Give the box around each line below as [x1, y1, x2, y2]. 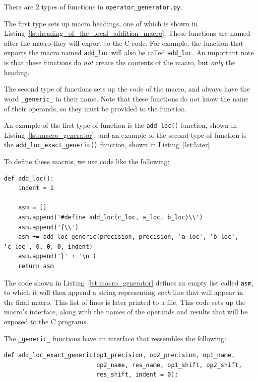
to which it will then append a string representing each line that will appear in [4, 287, 243, 297]
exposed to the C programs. [4, 316, 88, 326]
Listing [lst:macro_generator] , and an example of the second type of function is [4, 129, 247, 140]
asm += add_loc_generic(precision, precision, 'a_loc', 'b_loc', [18, 233, 239, 241]
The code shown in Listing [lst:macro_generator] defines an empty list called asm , [4, 277, 254, 287]
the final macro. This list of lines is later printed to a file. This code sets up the [4, 296, 246, 307]
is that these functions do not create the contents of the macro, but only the [4, 57, 236, 68]
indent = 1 [18, 185, 54, 192]
